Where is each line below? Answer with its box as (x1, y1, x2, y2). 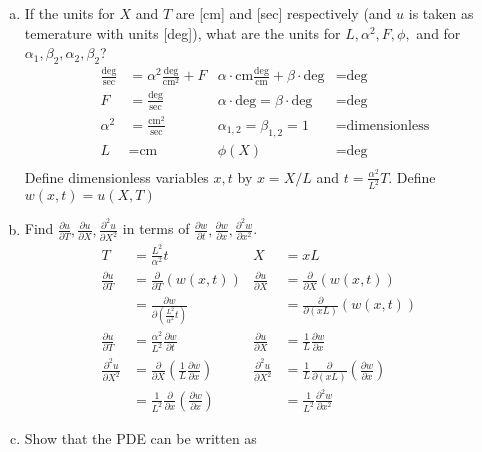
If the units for (24, 3, 115, 23)
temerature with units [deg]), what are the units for (24, 22, 341, 43)
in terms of (122, 218, 190, 239)
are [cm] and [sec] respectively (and (175, 3, 392, 23)
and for (416, 22, 461, 43)
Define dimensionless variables (24, 166, 209, 187)
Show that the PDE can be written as (24, 427, 257, 448)
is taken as (408, 3, 474, 23)
